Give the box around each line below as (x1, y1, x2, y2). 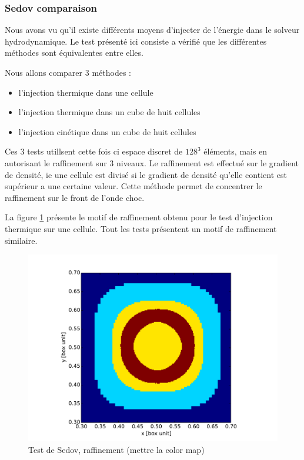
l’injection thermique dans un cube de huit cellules (18, 106, 201, 118)
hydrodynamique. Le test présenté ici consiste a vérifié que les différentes (5, 35, 267, 47)
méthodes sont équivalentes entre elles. (5, 46, 143, 59)
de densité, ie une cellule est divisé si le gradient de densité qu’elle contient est (5, 168, 287, 180)
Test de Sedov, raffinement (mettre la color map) (28, 443, 205, 455)
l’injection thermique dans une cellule (18, 86, 153, 98)
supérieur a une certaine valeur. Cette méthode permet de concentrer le (5, 180, 262, 192)
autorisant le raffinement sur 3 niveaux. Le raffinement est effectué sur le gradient (5, 156, 299, 169)
